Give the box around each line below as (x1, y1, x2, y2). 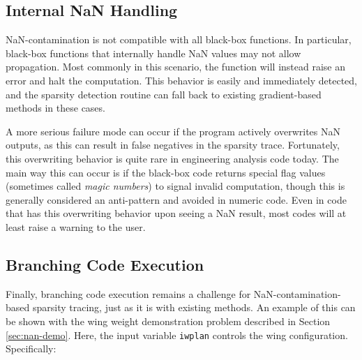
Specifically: (6, 341, 56, 356)
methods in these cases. (6, 100, 105, 115)
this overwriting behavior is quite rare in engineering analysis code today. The (6, 151, 339, 165)
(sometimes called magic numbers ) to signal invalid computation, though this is (6, 179, 345, 193)
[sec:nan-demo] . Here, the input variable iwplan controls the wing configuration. (6, 327, 348, 342)
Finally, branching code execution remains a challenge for (6, 286, 251, 301)
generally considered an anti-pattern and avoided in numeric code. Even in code (6, 192, 347, 207)
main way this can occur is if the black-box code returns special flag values (6, 165, 326, 179)
